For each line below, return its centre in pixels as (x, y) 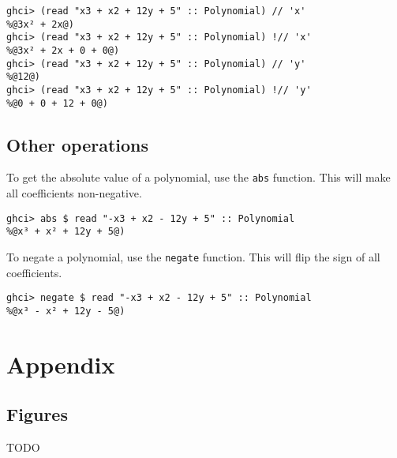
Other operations (78, 144)
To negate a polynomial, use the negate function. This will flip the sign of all (193, 257)
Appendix (61, 364)
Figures (37, 414)
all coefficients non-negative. (74, 193)
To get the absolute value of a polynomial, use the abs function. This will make (198, 177)
